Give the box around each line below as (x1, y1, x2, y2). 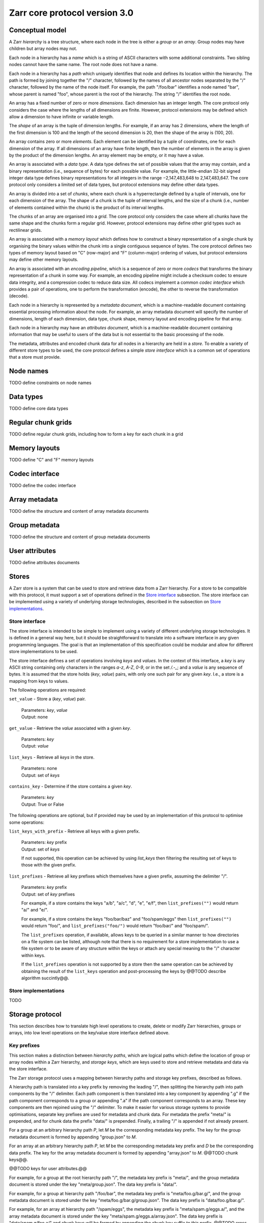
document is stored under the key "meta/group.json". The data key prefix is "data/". (9, 1181, 177, 1187)
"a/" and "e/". (21, 907, 48, 913)
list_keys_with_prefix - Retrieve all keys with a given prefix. (9, 828, 140, 834)
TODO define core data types (9, 406, 68, 411)
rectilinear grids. (9, 227, 42, 233)
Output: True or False (21, 801, 65, 807)
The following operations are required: (9, 687, 87, 693)
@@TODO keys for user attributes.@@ (9, 1166, 88, 1172)
